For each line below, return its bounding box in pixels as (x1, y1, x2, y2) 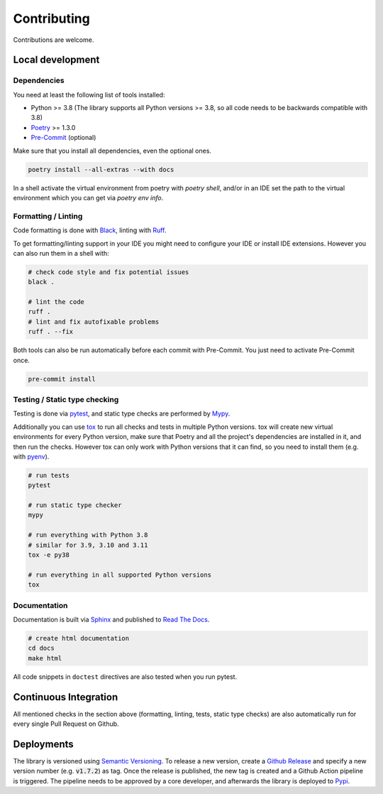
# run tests (28, 471, 70, 479)
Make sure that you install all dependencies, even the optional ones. (13, 146, 212, 155)
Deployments (13, 738, 74, 750)
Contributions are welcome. (13, 36, 94, 44)
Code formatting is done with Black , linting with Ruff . (13, 226, 167, 234)
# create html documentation (28, 634, 130, 642)
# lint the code (28, 298, 85, 306)
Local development (13, 54, 100, 66)
